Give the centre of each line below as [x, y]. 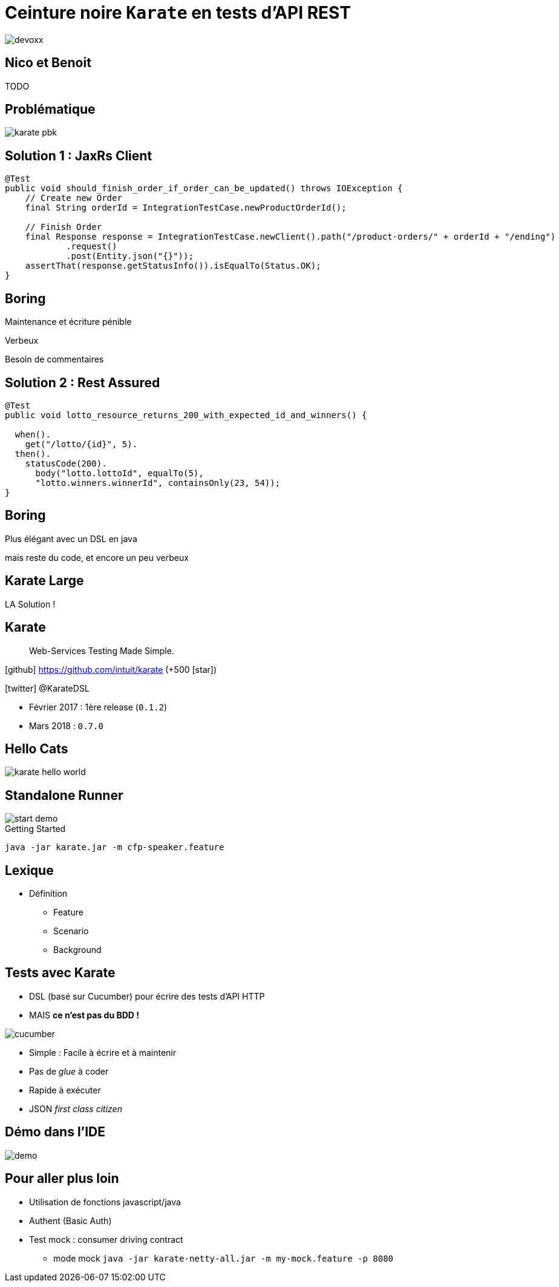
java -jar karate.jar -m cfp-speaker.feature [115, 847]
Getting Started [35, 829]
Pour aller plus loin [62, 1179]
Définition [48, 894]
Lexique [29, 870]
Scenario [71, 931]
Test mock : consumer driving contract [106, 1239]
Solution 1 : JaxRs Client [79, 156]
